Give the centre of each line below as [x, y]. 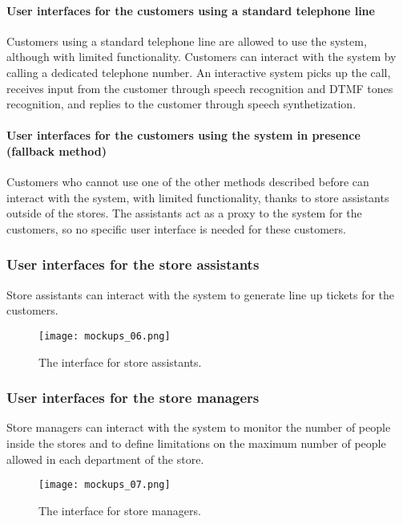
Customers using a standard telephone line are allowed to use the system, [187, 41]
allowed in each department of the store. [105, 459]
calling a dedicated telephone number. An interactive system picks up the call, [199, 72]
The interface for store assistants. [120, 362]
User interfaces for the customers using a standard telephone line [191, 10]
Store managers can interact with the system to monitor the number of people [199, 427]
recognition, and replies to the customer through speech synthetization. [181, 104]
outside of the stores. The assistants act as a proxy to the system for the [184, 213]
